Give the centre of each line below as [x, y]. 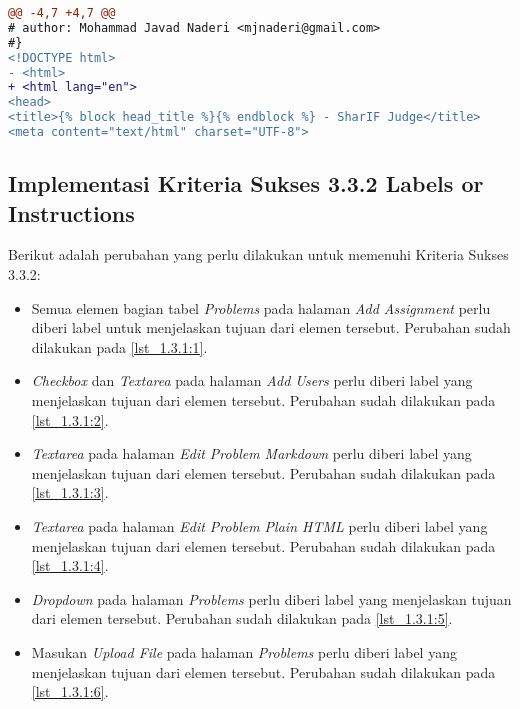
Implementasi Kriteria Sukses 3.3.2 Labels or [246, 183]
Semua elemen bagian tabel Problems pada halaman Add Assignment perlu [261, 307]
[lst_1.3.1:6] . [70, 691]
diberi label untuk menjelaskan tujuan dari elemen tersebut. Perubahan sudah [271, 327]
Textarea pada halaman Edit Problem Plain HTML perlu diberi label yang [259, 526]
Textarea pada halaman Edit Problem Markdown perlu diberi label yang [251, 453]
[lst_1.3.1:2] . [70, 419]
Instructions [71, 212]
